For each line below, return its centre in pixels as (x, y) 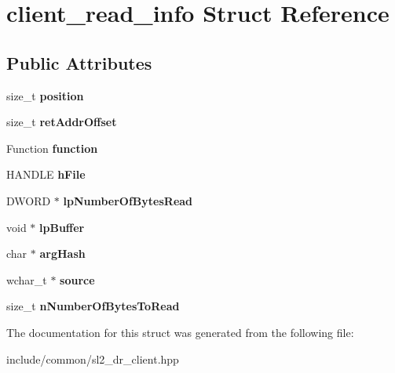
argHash (62, 253)
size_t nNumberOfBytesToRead (93, 306)
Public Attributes (79, 62)
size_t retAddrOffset (62, 122)
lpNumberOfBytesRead (128, 200)
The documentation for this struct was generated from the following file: (180, 332)
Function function (52, 148)
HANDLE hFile (46, 174)
